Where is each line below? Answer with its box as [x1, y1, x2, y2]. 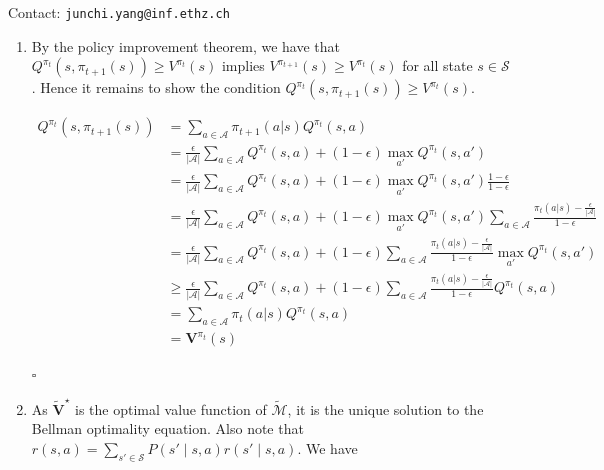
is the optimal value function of [75, 398, 267, 419]
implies [221, 55, 265, 76]
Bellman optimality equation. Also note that [31, 418, 304, 439]
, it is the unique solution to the [287, 398, 484, 419]
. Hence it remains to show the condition [31, 77, 281, 98]
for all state [402, 55, 473, 76]
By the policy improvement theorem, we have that [31, 35, 341, 56]
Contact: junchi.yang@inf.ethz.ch [8, 2, 230, 22]
